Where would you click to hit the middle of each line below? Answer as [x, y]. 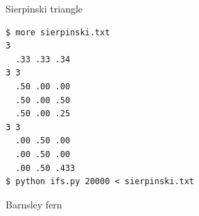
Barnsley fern [34, 204]
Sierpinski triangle [44, 8]
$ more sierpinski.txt [58, 32]
